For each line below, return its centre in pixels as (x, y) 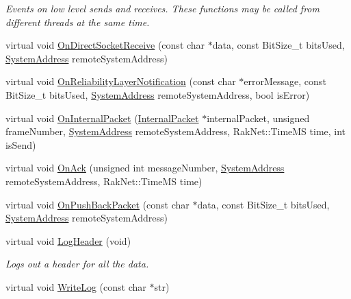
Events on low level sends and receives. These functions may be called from (162, 8)
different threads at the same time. (78, 22)
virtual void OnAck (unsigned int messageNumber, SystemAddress (145, 168)
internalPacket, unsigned (258, 118)
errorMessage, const (285, 81)
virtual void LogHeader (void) (68, 240)
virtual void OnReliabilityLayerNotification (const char (121, 81)
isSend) (21, 144)
